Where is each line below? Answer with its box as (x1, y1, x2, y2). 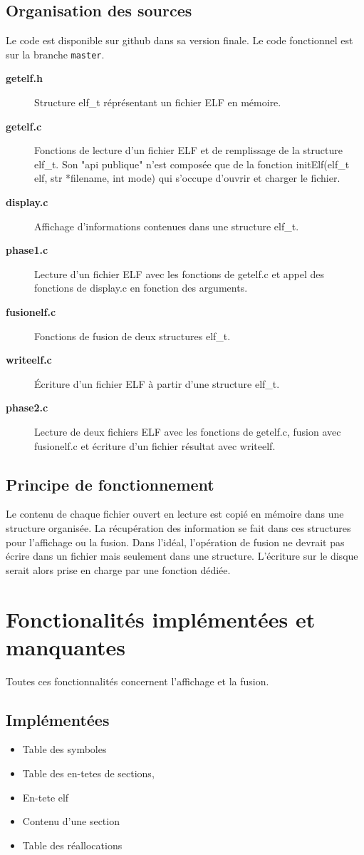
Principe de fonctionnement (6, 473, 214, 495)
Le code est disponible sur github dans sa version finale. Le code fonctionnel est (6, 33, 353, 48)
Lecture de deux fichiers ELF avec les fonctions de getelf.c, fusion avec (34, 424, 341, 439)
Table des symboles (22, 742, 107, 757)
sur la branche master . (6, 46, 105, 61)
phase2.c (6, 400, 48, 415)
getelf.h (6, 71, 43, 86)
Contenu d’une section (22, 814, 120, 829)
